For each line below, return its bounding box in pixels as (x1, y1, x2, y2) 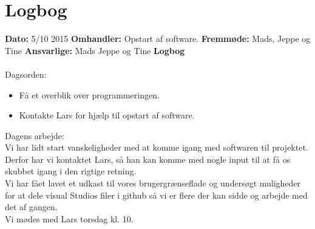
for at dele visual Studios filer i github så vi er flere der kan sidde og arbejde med (5, 188, 308, 201)
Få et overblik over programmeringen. (19, 88, 160, 101)
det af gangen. (5, 200, 58, 213)
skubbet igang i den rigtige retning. (5, 165, 137, 177)
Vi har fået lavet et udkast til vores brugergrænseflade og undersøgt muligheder (5, 177, 301, 190)
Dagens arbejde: (5, 129, 64, 142)
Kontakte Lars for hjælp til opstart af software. (19, 109, 195, 121)
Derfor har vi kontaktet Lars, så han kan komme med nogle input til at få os (5, 152, 291, 165)
